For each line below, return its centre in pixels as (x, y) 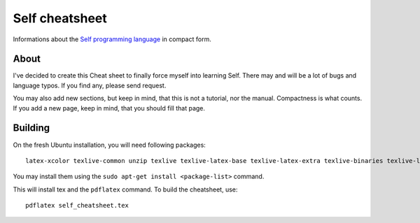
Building (31, 128)
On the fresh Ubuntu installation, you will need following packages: (109, 145)
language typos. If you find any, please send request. (90, 85)
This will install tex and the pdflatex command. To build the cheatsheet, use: (125, 189)
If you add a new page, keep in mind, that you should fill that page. (109, 108)
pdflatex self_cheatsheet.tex (77, 206)
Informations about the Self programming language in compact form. (112, 39)
